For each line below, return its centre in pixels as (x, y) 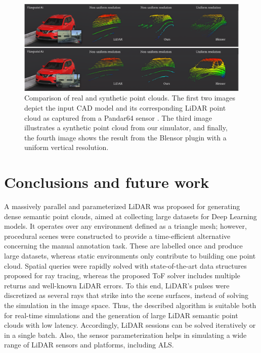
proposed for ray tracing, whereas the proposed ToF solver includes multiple (122, 275)
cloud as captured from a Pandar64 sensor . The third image (118, 117)
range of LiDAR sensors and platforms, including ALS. (89, 345)
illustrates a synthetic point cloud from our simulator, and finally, (126, 128)
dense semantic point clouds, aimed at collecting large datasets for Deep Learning (130, 216)
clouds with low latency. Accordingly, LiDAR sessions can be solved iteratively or (130, 325)
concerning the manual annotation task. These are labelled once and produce (123, 246)
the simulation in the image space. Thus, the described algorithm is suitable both (130, 305)
